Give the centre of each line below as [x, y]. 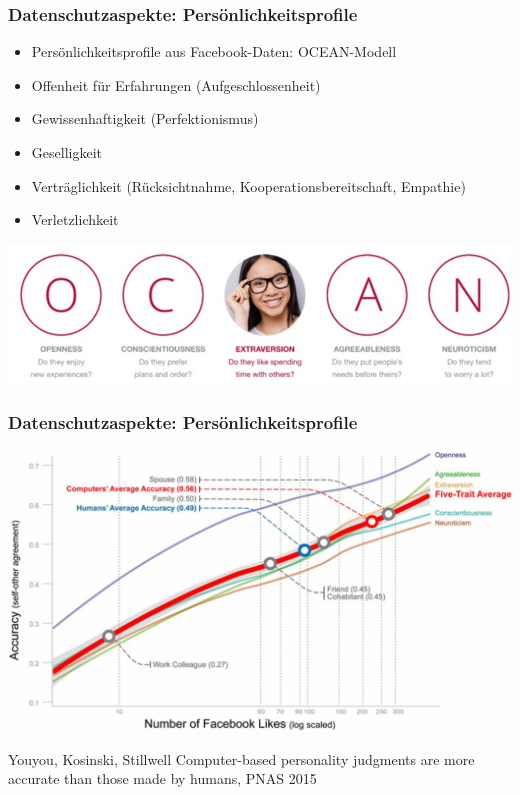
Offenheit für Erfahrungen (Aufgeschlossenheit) [176, 84]
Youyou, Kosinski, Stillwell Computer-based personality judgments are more [241, 758]
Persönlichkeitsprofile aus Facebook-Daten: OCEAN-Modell [214, 51]
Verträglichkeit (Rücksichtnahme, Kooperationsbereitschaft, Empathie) [248, 185]
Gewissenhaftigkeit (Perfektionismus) [145, 118]
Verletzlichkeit [75, 219]
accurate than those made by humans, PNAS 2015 [162, 778]
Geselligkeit [66, 152]
